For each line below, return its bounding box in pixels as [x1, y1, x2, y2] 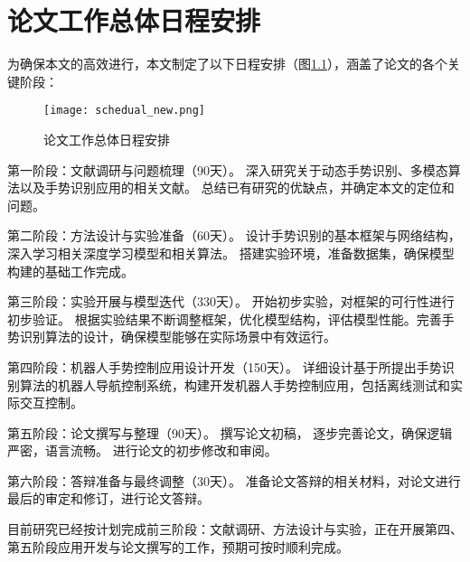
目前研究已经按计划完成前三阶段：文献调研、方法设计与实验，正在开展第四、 [7, 520, 463, 539]
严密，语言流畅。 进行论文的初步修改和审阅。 [7, 441, 277, 460]
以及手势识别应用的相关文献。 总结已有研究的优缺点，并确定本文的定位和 [19, 178, 455, 197]
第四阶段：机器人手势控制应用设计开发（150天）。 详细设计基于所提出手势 [7, 357, 442, 376]
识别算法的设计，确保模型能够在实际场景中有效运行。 [19, 327, 336, 346]
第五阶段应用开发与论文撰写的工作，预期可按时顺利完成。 [7, 537, 349, 556]
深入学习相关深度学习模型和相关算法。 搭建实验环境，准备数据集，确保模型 [7, 243, 455, 262]
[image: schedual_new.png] [43, 104, 205, 117]
